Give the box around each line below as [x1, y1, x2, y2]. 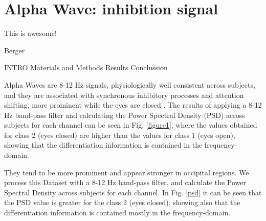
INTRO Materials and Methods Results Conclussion [4, 62, 168, 73]
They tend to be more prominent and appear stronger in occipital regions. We [4, 167, 249, 177]
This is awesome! [4, 28, 57, 38]
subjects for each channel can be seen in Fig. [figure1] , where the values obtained [4, 119, 257, 130]
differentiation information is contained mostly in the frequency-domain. [4, 207, 231, 218]
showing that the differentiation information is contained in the [4, 139, 203, 150]
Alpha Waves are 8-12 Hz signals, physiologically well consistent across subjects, [4, 79, 255, 90]
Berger [4, 45, 25, 55]
